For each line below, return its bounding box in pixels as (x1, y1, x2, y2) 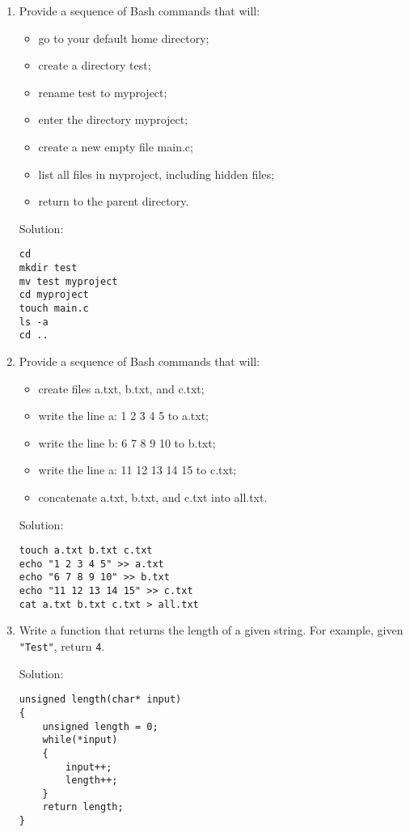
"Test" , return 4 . (19, 637, 105, 654)
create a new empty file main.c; (38, 138, 193, 155)
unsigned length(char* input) (19, 694, 182, 706)
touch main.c (19, 302, 89, 314)
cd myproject (19, 289, 89, 301)
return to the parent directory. (38, 193, 189, 210)
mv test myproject (19, 275, 118, 287)
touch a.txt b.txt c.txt (19, 545, 153, 557)
